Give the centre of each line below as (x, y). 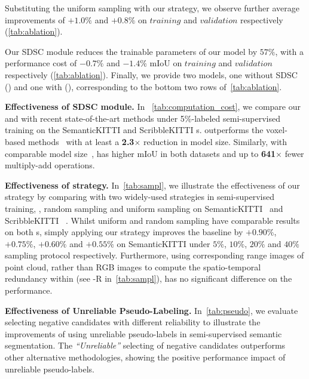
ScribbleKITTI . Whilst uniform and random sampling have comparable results (152, 220)
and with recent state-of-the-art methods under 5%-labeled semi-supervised (143, 118)
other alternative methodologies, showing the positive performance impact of (145, 357)
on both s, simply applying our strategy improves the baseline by (124, 232)
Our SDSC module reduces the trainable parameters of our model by (131, 51)
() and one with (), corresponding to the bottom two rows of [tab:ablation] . (143, 86)
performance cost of (41, 63)
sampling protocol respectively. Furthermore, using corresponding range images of (154, 255)
